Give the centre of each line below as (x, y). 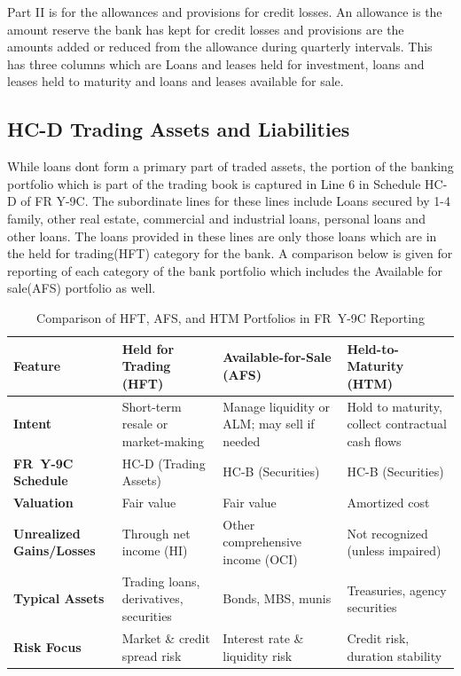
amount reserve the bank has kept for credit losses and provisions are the (206, 29)
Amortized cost (388, 503)
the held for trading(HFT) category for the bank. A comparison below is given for (230, 253)
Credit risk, (378, 637)
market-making (163, 440)
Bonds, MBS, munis (277, 598)
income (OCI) (260, 559)
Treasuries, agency (397, 590)
